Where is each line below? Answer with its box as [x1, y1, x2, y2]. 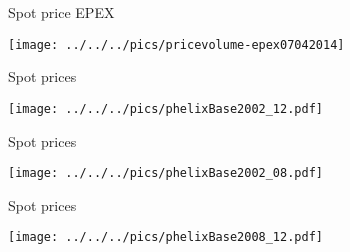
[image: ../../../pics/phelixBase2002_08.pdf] [8, 166, 323, 181]
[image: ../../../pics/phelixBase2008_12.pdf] [8, 230, 323, 245]
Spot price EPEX [8, 2, 115, 22]
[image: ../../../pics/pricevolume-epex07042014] [8, 37, 345, 52]
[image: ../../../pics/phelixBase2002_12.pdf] [8, 101, 323, 116]
